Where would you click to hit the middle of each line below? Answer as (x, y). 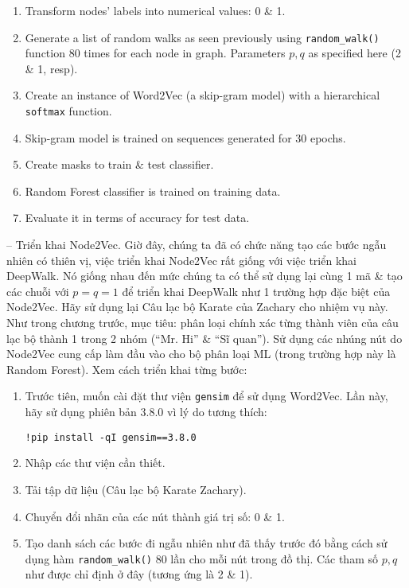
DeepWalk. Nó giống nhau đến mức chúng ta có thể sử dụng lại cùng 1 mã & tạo (204, 276)
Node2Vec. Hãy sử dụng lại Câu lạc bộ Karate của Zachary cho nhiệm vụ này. (197, 307)
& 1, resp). (51, 68)
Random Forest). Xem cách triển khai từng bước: (127, 369)
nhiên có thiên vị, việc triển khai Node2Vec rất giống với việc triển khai (181, 260)
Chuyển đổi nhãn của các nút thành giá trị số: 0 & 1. (155, 516)
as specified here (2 (354, 53)
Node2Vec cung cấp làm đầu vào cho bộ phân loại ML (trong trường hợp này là (201, 354)
